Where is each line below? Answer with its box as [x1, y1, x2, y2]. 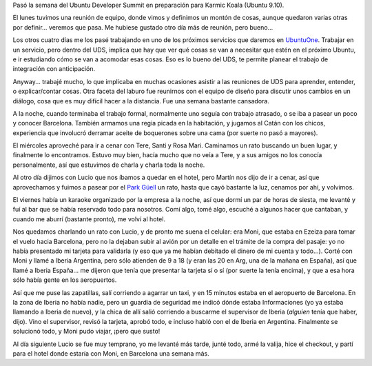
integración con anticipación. [12, 65, 96, 73]
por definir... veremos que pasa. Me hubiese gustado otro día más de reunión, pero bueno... [12, 23, 273, 31]
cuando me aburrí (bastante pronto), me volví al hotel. [12, 214, 165, 223]
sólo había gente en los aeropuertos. [12, 276, 117, 284]
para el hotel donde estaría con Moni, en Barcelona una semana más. [12, 349, 209, 358]
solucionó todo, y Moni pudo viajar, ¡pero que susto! [12, 327, 161, 336]
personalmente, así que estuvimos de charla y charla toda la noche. [12, 161, 205, 169]
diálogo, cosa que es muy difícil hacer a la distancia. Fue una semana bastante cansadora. [12, 96, 270, 105]
